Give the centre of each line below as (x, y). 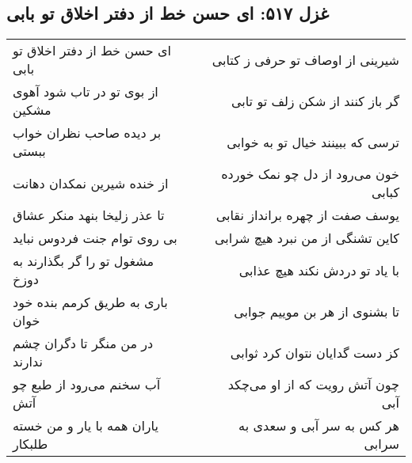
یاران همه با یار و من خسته (86, 426)
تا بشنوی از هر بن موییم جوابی (317, 311)
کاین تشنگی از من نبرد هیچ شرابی (307, 238)
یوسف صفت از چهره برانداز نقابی (307, 215)
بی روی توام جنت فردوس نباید (95, 238)
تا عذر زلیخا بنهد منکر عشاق (89, 215)
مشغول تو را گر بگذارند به (84, 261)
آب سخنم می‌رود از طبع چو (87, 385)
